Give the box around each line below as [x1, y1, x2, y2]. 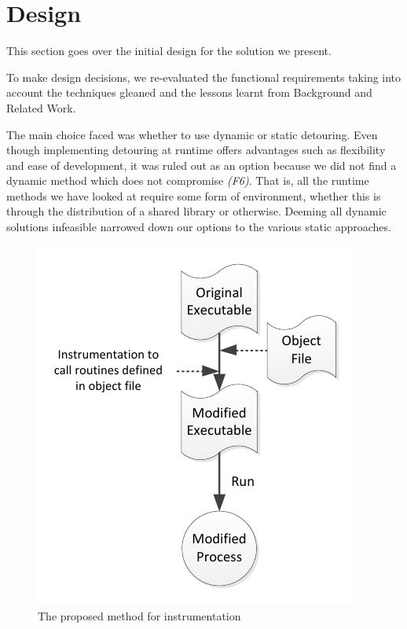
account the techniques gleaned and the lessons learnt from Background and [6, 84, 372, 101]
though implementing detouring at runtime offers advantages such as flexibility [6, 142, 386, 158]
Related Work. [6, 99, 76, 116]
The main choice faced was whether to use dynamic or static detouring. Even [6, 126, 378, 142]
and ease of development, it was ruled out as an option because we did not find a [6, 156, 397, 173]
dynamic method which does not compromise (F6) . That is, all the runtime [6, 172, 369, 189]
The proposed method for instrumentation [38, 608, 241, 624]
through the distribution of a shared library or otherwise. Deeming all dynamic [6, 203, 387, 219]
